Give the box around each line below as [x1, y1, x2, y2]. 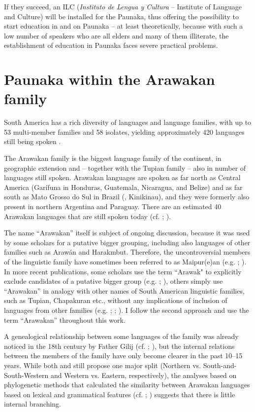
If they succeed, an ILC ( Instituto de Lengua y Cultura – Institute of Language [4, 1, 242, 11]
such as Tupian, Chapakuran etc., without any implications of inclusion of [4, 295, 227, 305]
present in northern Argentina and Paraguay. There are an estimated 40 [4, 201, 222, 212]
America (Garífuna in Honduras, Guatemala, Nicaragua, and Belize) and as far [4, 182, 243, 192]
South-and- [203, 360, 237, 370]
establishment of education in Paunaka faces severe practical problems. [4, 40, 218, 50]
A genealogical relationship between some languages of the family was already [4, 331, 239, 341]
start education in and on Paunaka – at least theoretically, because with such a [4, 21, 243, 31]
